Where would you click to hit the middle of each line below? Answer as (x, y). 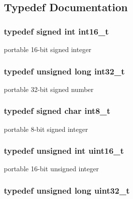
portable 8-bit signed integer (46, 129)
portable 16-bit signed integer (48, 49)
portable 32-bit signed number (49, 89)
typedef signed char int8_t (57, 111)
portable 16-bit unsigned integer (52, 169)
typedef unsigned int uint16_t (64, 151)
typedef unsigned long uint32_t (67, 190)
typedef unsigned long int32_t (64, 71)
